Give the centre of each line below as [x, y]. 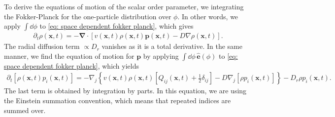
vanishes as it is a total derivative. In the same [172, 46]
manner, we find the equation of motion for [69, 56]
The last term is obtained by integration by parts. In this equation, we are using [125, 91]
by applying [161, 56]
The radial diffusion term [42, 46]
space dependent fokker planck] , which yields [71, 65]
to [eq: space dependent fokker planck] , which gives [117, 26]
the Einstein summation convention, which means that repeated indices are [117, 100]
